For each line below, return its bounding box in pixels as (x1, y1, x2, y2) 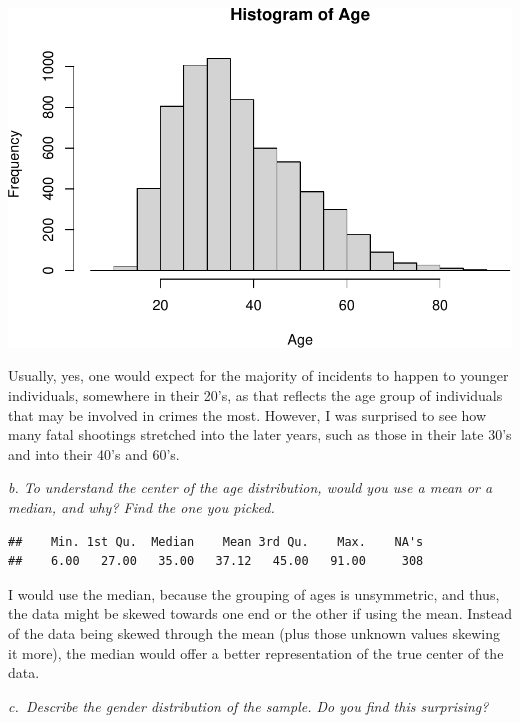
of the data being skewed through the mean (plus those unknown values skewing (8, 622, 500, 643)
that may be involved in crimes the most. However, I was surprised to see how (8, 404, 487, 425)
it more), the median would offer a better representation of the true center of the (8, 642, 504, 663)
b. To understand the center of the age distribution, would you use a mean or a (8, 477, 493, 498)
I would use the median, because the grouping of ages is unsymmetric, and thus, (8, 583, 500, 604)
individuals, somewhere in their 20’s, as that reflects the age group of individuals (8, 385, 503, 405)
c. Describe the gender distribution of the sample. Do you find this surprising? (8, 695, 489, 716)
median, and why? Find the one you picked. (8, 496, 275, 517)
